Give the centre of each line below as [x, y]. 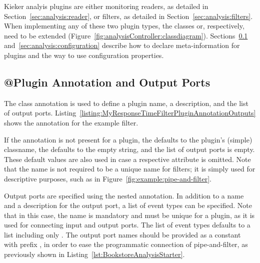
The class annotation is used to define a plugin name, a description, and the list [126, 103]
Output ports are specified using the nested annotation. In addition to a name [124, 195]
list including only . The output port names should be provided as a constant [122, 234]
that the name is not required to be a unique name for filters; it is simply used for [130, 169]
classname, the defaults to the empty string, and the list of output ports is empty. [129, 149]
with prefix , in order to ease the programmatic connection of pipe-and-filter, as [126, 244]
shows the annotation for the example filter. [71, 122]
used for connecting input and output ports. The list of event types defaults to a [127, 225]
